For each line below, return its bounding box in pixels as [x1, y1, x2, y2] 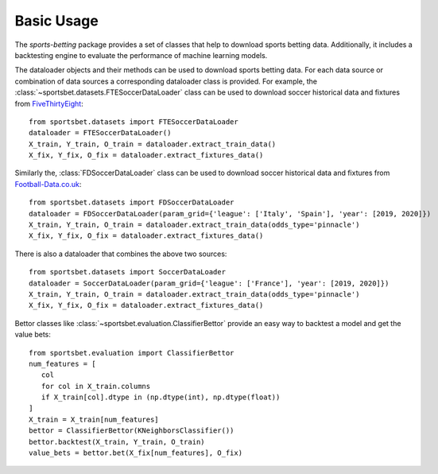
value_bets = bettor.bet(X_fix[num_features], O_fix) [29, 449, 242, 457]
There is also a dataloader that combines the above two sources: [14, 249, 227, 258]
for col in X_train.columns [41, 382, 151, 390]
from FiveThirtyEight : [14, 99, 83, 108]
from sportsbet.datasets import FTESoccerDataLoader [29, 117, 238, 126]
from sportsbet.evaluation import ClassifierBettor [29, 348, 235, 357]
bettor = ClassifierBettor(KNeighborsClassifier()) [29, 426, 235, 435]
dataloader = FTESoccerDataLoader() [29, 128, 172, 138]
